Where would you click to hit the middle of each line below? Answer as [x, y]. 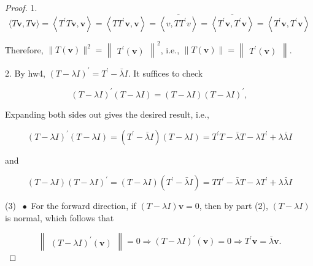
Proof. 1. [21, 7]
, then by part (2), [234, 206]
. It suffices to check [165, 73]
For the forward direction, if [83, 206]
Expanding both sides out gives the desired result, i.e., [107, 114]
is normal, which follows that [60, 217]
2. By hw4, [25, 73]
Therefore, [24, 49]
